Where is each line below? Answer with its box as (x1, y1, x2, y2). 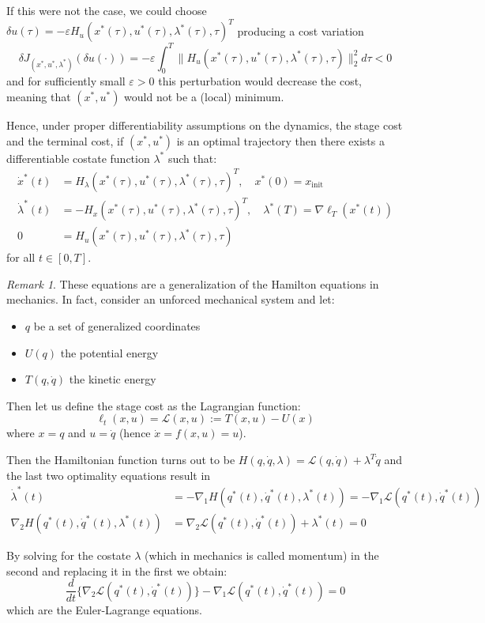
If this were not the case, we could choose (6, 2, 207, 18)
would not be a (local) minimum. (124, 88, 284, 104)
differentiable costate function (6, 149, 150, 166)
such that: (167, 149, 217, 166)
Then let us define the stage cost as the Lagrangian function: (6, 397, 301, 413)
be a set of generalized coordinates (33, 318, 201, 334)
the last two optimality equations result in (6, 466, 211, 483)
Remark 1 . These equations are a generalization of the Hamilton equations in (6, 275, 379, 292)
